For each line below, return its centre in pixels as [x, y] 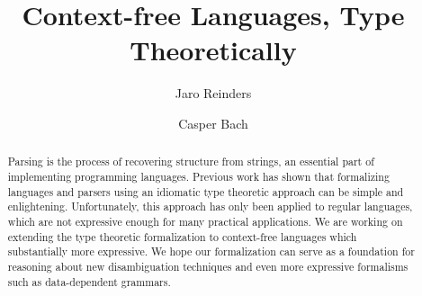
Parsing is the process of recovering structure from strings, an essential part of [191, 161]
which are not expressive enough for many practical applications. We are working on [205, 221]
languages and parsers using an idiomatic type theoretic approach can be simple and [206, 191]
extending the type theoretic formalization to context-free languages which [182, 236]
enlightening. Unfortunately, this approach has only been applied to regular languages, [210, 206]
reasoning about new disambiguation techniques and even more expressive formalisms [208, 266]
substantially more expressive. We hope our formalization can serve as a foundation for [211, 251]
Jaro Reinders [213, 93]
